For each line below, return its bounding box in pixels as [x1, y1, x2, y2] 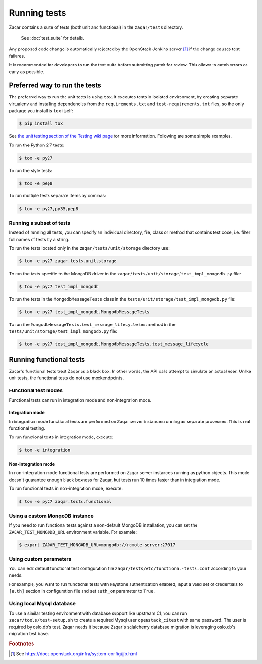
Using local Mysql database [9, 600, 76, 607]
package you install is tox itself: [9, 108, 74, 113]
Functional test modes [9, 387, 63, 394]
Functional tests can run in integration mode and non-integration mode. [9, 397, 152, 403]
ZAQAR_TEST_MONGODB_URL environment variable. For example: [9, 529, 137, 535]
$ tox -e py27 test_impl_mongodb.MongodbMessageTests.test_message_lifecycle [19, 341, 209, 347]
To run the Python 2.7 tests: [9, 142, 65, 148]
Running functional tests [9, 356, 85, 364]
